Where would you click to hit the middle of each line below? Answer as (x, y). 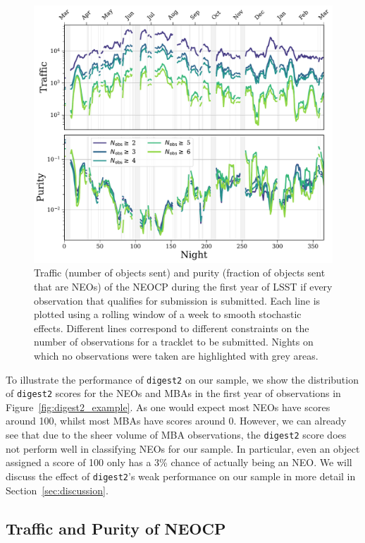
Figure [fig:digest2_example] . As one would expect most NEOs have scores (168, 407)
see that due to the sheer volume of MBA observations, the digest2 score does (176, 435)
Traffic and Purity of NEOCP (116, 528)
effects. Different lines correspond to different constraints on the (172, 328)
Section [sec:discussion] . (57, 490)
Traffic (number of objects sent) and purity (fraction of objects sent (180, 273)
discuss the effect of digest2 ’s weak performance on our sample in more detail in (181, 476)
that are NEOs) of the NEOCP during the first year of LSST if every (183, 286)
